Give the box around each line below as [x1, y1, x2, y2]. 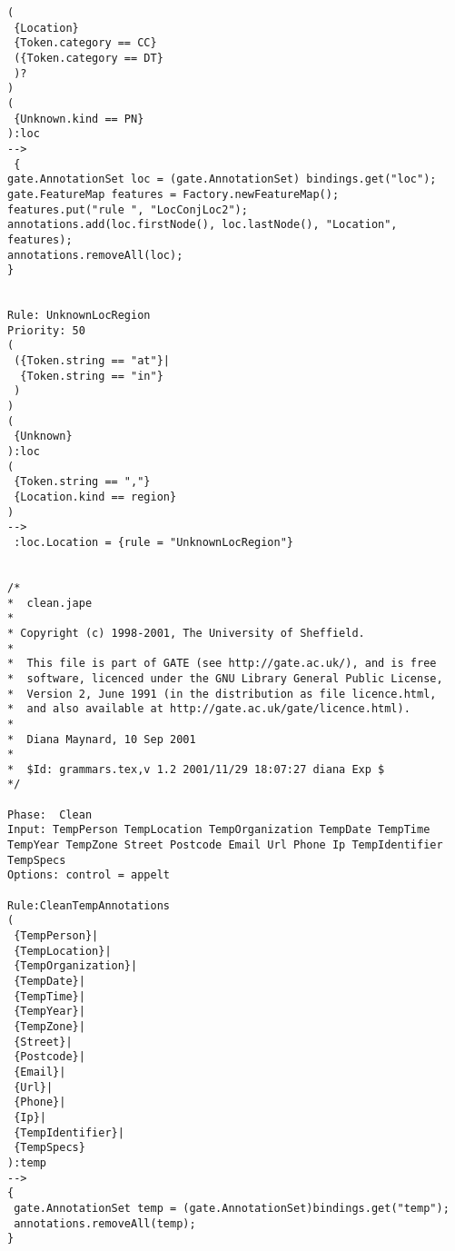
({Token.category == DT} [14, 51, 163, 65]
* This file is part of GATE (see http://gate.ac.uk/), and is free [7, 657, 437, 670]
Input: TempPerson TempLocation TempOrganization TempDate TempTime [7, 823, 430, 837]
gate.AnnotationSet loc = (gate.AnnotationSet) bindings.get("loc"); [7, 173, 437, 186]
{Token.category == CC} [14, 36, 157, 50]
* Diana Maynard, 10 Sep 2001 [7, 732, 196, 746]
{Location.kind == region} [14, 491, 177, 503]
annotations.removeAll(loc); [7, 248, 183, 262]
